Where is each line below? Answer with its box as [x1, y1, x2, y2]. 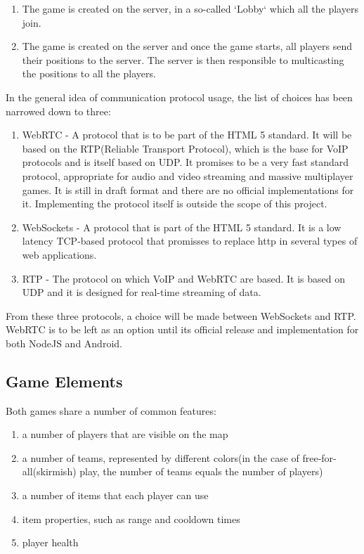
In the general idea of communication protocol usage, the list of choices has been [6, 89, 353, 104]
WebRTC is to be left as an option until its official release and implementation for [6, 322, 359, 337]
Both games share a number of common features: [6, 403, 216, 418]
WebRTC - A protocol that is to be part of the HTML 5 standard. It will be [22, 127, 352, 142]
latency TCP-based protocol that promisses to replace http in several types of [22, 233, 358, 248]
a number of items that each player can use [22, 488, 209, 503]
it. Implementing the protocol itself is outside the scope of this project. [22, 196, 327, 211]
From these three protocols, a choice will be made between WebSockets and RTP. [6, 308, 356, 323]
